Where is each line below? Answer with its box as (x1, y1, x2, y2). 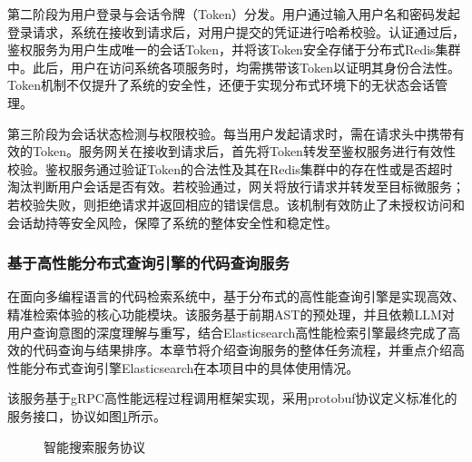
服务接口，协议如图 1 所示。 (7, 406, 166, 425)
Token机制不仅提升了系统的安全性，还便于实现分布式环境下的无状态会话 (7, 75, 435, 94)
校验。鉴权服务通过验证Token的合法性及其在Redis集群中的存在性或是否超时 (7, 159, 453, 178)
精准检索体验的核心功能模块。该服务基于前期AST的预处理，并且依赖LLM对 (7, 304, 455, 323)
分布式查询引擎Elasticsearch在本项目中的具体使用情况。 (32, 358, 359, 377)
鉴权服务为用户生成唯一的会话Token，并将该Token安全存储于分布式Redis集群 (7, 40, 461, 59)
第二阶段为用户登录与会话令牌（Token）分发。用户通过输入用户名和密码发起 (7, 5, 460, 23)
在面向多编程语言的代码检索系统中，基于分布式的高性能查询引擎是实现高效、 (7, 287, 465, 306)
